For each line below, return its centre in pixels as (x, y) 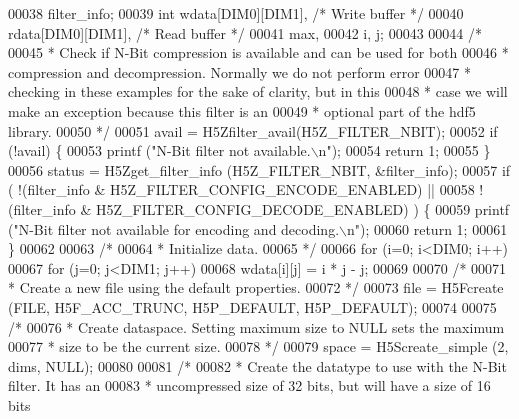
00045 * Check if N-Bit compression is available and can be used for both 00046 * (258, 52)
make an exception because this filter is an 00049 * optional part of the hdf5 (242, 110)
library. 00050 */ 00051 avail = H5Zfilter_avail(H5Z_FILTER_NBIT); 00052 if (253, 130)
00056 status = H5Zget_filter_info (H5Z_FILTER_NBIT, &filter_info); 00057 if (259, 169)
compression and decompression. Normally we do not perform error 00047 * (239, 71)
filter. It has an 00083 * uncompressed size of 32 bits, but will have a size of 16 (249, 385)
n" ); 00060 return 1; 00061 (427, 228)
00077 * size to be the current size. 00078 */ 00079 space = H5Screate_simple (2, (258, 346)
